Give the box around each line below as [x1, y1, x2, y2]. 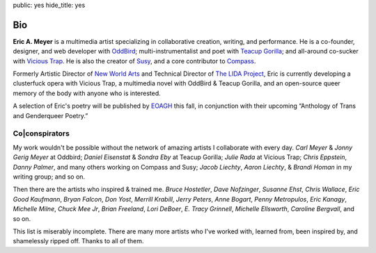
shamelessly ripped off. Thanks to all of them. [13, 237, 144, 245]
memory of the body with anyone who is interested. [13, 89, 162, 97]
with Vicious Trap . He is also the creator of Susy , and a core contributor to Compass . [13, 56, 256, 65]
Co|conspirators [13, 129, 70, 138]
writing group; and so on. [13, 172, 86, 181]
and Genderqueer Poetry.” [13, 111, 88, 120]
